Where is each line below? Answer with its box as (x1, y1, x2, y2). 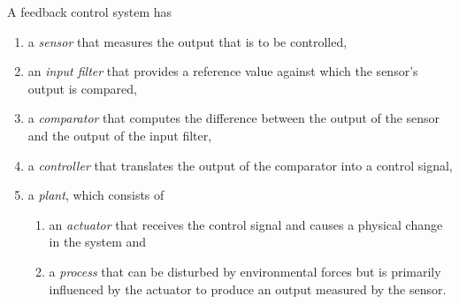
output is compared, (27, 79, 137, 97)
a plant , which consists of (27, 186, 164, 204)
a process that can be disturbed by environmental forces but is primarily (49, 262, 441, 280)
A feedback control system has (7, 3, 172, 20)
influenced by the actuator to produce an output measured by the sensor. (49, 279, 447, 298)
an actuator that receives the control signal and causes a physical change (49, 215, 443, 233)
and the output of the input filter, (27, 125, 212, 144)
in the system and (49, 232, 147, 251)
